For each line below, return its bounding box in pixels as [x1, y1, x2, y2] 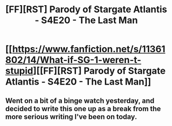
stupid [5, 65, 33, 77]
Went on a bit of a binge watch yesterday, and [5, 96, 155, 105]
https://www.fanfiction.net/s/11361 [12, 44, 166, 55]
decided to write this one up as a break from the [5, 104, 161, 113]
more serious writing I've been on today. [5, 112, 137, 121]
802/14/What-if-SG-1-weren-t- [5, 54, 142, 66]
